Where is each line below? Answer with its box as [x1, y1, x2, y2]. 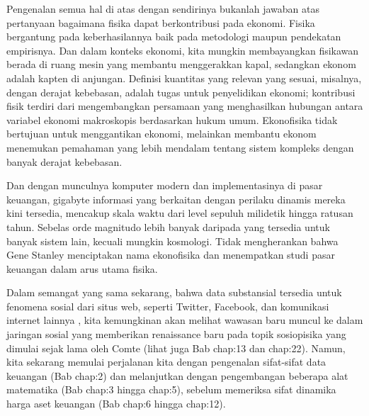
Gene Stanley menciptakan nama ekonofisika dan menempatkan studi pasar [6, 247, 335, 262]
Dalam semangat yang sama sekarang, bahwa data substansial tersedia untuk [6, 285, 342, 300]
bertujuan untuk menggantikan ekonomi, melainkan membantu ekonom [6, 126, 317, 141]
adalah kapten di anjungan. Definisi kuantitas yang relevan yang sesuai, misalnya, [6, 70, 362, 85]
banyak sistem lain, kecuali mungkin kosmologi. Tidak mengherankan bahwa [6, 233, 339, 248]
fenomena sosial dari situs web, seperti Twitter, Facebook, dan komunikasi [6, 298, 329, 313]
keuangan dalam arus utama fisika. [6, 261, 158, 276]
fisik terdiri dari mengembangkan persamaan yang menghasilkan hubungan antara [6, 99, 363, 113]
